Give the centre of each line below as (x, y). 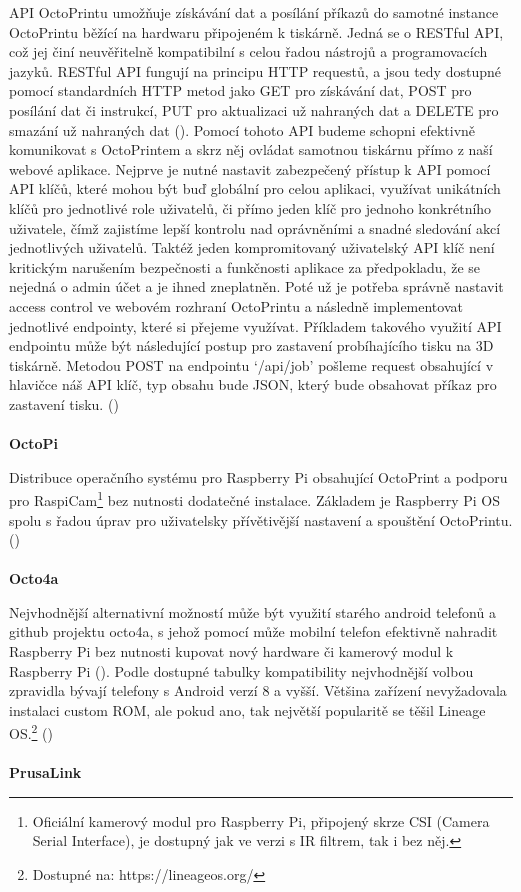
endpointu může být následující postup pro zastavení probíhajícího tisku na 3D (251, 345)
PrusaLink (45, 772)
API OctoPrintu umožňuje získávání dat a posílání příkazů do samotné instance (254, 12)
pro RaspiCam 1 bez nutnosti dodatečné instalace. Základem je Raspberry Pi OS (255, 498)
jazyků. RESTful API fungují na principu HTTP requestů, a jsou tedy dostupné (255, 70)
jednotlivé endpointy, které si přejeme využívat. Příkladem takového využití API (255, 325)
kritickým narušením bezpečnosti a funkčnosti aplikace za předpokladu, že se (244, 266)
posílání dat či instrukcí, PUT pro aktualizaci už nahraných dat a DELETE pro (254, 109)
